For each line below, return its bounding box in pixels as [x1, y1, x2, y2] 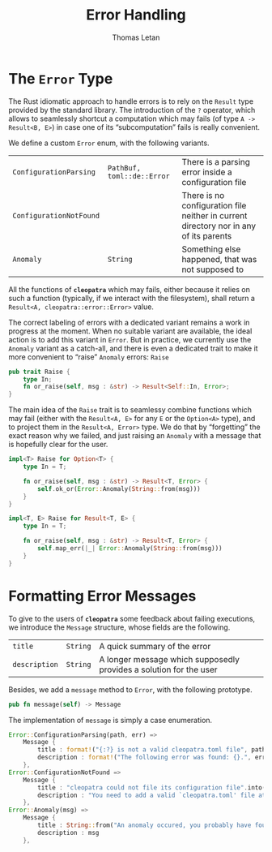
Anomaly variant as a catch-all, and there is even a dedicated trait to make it [8, 343, 258, 353]
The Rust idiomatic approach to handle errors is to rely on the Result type [8, 96, 253, 106]
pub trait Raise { [8, 368, 70, 376]
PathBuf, [107, 163, 142, 172]
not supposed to [181, 264, 244, 275]
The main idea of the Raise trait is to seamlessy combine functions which [8, 405, 253, 415]
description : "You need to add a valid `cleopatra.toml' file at [37, 791, 266, 799]
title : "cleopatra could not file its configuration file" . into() [37, 783, 270, 792]
